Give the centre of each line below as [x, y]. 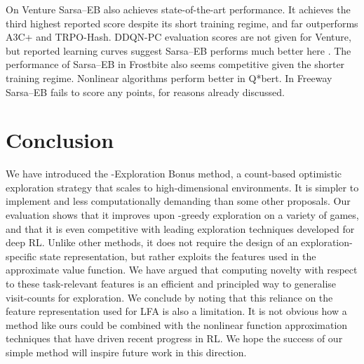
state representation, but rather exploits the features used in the [178, 256]
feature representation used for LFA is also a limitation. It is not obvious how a [176, 311]
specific [21, 256]
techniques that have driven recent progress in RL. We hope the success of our [174, 338]
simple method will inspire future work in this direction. [126, 352]
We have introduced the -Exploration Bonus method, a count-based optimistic [174, 174]
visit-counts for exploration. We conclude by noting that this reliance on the [169, 297]
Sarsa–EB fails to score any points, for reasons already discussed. [145, 92]
